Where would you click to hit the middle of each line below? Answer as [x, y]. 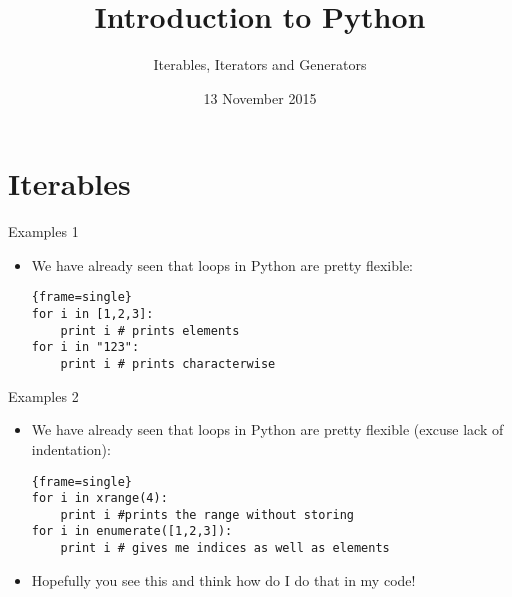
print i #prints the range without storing [207, 514]
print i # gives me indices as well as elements [225, 548]
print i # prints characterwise [168, 364]
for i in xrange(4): [99, 498]
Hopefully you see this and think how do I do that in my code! [223, 579]
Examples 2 [43, 395]
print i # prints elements [150, 330]
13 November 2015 [260, 97]
